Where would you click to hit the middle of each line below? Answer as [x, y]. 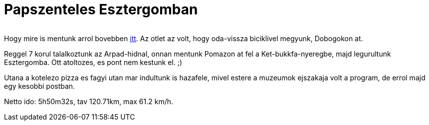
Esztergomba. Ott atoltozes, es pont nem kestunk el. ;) [93, 62]
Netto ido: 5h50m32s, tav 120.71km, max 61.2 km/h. [89, 101]
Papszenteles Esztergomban [101, 9]
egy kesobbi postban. [40, 86]
